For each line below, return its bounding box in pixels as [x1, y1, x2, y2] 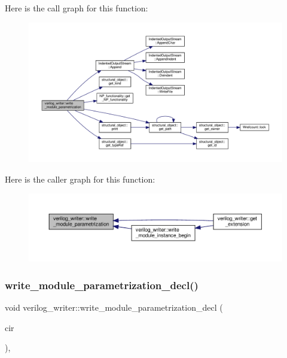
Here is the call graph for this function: [5, 2, 148, 14]
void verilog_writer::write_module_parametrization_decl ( [5, 301, 223, 313]
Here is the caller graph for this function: [5, 172, 155, 185]
